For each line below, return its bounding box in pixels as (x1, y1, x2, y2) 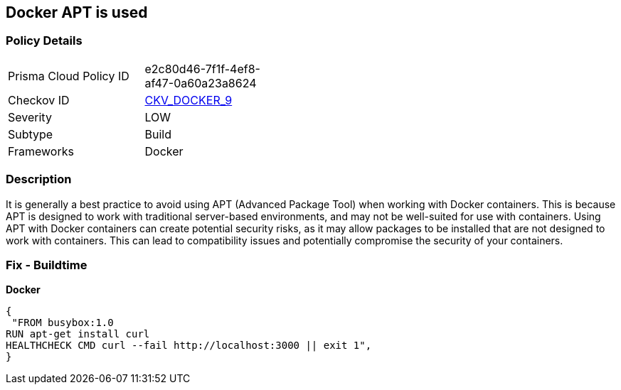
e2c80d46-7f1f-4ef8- (144, 61, 260, 76)
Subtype (8, 126, 53, 141)
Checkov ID (8, 92, 70, 107)
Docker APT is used (6, 4, 148, 21)
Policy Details (6, 33, 83, 48)
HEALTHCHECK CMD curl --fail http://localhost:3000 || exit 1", (6, 340, 372, 352)
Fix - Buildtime (6, 257, 87, 272)
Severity (8, 109, 52, 124)
